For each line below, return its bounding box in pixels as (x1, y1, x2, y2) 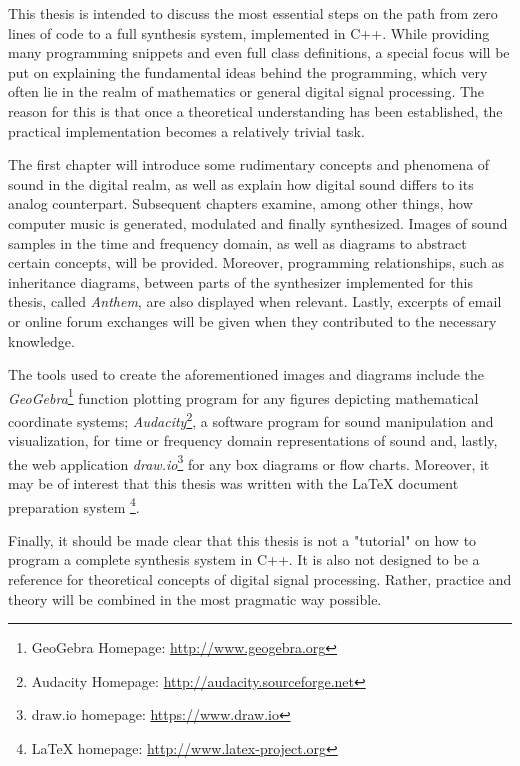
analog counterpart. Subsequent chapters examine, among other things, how (8, 193, 473, 214)
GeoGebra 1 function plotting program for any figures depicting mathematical (8, 384, 479, 408)
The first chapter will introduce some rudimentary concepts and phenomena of (8, 154, 490, 175)
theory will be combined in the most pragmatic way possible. (8, 588, 382, 609)
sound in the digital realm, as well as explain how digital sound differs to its (8, 173, 474, 194)
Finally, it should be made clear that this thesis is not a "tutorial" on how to (8, 529, 477, 550)
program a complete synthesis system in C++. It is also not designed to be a (8, 549, 480, 570)
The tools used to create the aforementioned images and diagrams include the (8, 364, 484, 385)
